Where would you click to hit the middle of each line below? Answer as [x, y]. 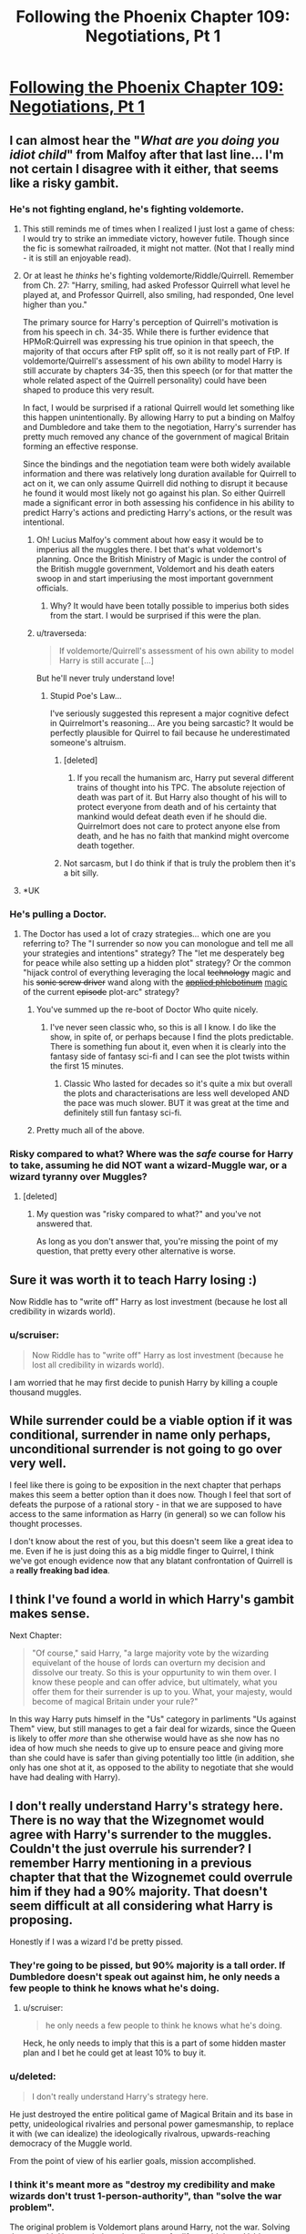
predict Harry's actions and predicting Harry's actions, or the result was [158, 512]
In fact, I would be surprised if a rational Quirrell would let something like [158, 407]
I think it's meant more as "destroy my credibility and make [143, 2184]
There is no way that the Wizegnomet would [137, 1820]
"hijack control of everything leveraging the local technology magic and [157, 973]
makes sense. [50, 1613]
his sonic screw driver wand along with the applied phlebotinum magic [155, 982]
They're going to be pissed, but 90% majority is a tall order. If [148, 1965]
